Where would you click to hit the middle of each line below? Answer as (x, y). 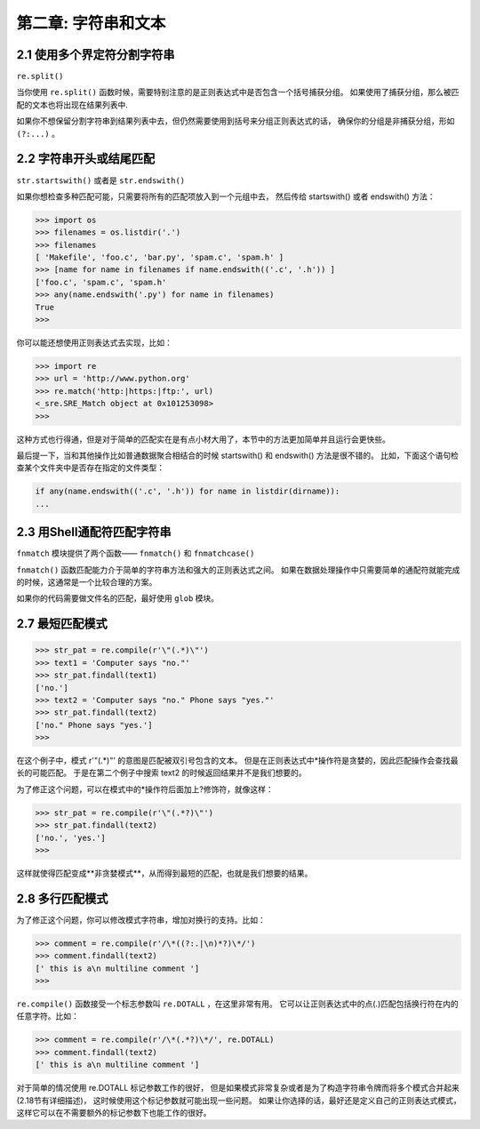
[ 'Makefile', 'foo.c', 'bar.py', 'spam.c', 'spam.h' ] (160, 257)
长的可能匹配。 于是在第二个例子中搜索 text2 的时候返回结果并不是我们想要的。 (161, 773)
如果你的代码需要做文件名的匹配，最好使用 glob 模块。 (118, 598)
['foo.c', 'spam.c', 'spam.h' (101, 282)
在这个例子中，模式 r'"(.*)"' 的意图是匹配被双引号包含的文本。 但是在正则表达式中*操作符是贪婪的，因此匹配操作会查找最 (237, 761)
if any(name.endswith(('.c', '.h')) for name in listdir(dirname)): (188, 492)
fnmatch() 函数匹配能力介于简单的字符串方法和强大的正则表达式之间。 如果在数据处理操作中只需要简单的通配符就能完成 (238, 570)
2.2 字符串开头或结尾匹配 (86, 159)
